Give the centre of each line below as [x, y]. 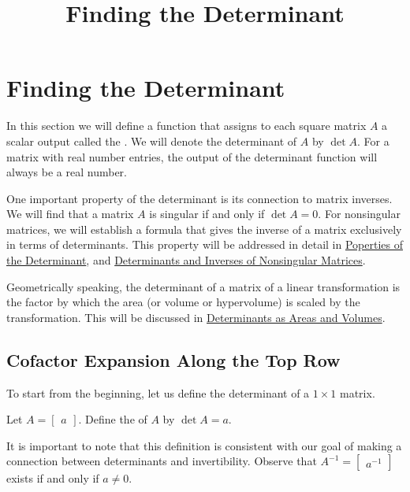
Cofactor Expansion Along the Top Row [173, 359]
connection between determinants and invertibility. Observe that [162, 461]
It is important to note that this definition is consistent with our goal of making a [204, 445]
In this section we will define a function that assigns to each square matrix [186, 126]
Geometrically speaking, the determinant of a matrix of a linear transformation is [203, 286]
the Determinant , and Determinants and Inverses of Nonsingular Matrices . [186, 260]
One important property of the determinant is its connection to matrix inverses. [199, 198]
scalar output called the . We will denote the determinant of [152, 141]
